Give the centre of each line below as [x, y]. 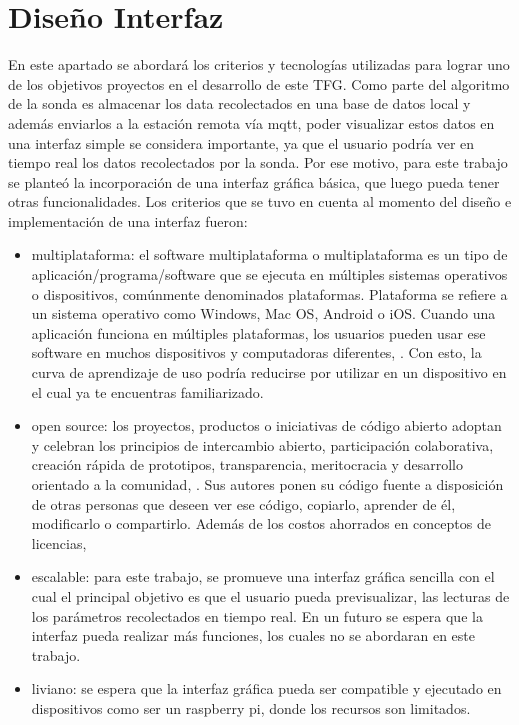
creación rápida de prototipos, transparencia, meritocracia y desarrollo [247, 464]
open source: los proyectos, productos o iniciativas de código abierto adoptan [266, 425]
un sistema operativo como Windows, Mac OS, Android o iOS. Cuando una [263, 313]
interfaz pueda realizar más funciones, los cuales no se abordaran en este [253, 635]
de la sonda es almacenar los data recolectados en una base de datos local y [239, 103]
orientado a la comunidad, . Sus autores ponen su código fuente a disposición [267, 484]
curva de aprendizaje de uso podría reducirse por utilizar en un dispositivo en [269, 372]
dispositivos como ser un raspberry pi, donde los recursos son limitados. [251, 707]
